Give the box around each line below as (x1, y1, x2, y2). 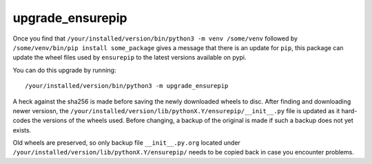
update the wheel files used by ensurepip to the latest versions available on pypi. (12, 54, 247, 62)
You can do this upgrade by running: (12, 66, 116, 74)
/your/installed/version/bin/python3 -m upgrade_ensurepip (25, 82, 229, 90)
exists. (12, 126, 32, 134)
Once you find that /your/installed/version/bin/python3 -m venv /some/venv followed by (12, 34, 298, 43)
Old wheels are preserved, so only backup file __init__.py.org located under (12, 139, 241, 147)
